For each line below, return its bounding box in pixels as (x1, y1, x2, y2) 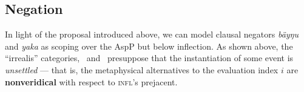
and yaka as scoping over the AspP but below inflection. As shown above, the (5, 39, 293, 52)
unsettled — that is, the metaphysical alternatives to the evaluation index (5, 63, 279, 76)
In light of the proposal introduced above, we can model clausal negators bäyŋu (5, 28, 299, 41)
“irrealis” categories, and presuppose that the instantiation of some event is (5, 51, 294, 64)
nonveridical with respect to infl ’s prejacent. (5, 75, 178, 88)
